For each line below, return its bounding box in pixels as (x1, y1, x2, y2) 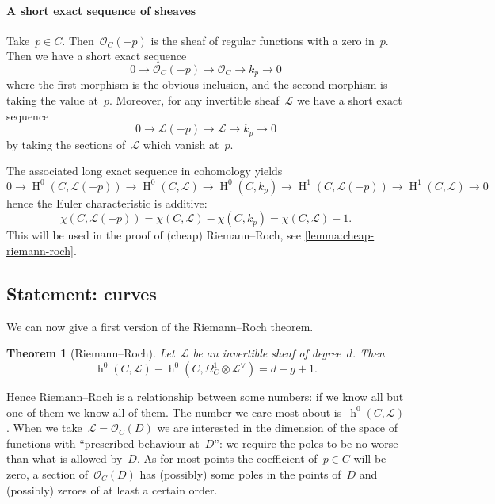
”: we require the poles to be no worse (214, 434, 398, 451)
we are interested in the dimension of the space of (157, 419, 398, 436)
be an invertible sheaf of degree (192, 345, 341, 361)
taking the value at (6, 92, 98, 109)
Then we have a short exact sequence (6, 48, 187, 64)
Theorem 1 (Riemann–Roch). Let (6, 345, 175, 361)
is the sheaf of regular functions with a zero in (150, 32, 375, 48)
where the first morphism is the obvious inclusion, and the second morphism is (6, 76, 388, 93)
